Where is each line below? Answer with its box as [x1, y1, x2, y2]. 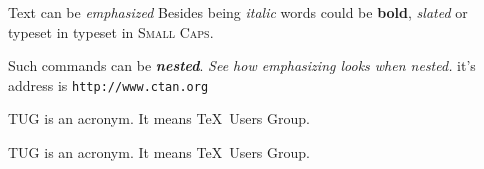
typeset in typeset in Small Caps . [8, 21, 214, 42]
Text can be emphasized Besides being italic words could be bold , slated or [8, 2, 468, 22]
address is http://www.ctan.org [8, 74, 209, 95]
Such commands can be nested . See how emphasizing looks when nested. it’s [8, 55, 476, 76]
